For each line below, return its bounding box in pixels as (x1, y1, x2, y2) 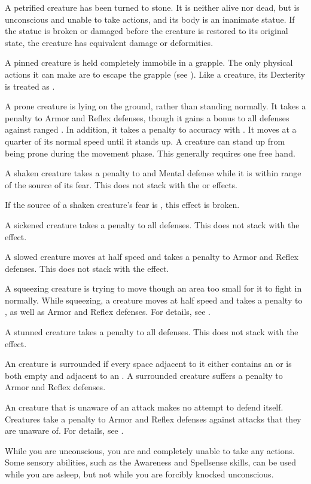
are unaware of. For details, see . (5, 424, 124, 437)
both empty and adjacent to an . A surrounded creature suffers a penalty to (5, 369, 283, 381)
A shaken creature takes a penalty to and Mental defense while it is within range (5, 167, 301, 179)
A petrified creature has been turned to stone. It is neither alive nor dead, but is (5, 1, 300, 13)
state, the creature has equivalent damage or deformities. (5, 36, 214, 48)
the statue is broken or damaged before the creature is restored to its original (5, 24, 288, 37)
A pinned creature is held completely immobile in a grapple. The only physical (5, 56, 293, 69)
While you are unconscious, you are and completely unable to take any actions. (5, 444, 295, 457)
